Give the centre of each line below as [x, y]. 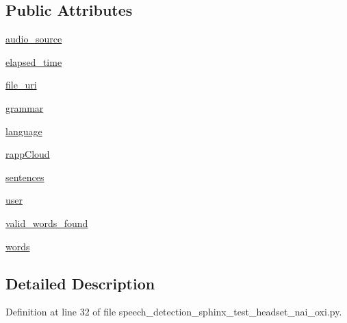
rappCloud [28, 154]
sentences [25, 177]
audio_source [34, 39]
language [24, 131]
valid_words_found [47, 223]
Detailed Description [80, 283]
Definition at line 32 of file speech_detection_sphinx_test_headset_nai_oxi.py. [174, 312]
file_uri [21, 85]
